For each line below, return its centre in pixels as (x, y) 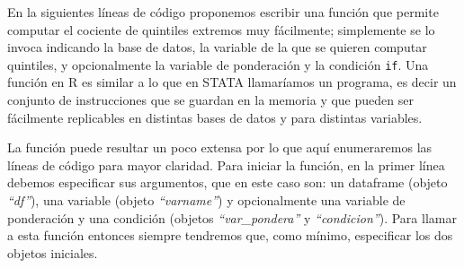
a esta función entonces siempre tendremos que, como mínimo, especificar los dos (230, 235)
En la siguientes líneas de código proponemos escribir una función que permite (223, 12)
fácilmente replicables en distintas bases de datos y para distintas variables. (215, 117)
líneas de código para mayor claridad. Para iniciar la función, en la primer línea (226, 164)
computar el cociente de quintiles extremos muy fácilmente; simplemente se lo (221, 29)
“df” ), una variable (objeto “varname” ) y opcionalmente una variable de (206, 200)
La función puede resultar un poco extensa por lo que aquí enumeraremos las (220, 147)
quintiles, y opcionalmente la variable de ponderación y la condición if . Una (218, 64)
